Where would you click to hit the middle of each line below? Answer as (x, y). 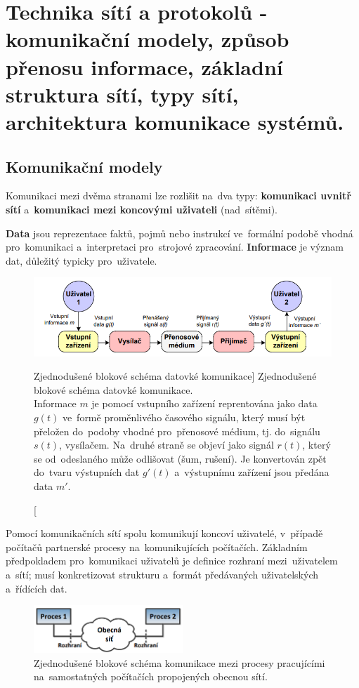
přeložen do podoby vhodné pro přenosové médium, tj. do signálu (177, 431)
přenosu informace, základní (144, 66)
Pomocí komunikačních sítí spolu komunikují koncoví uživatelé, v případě (164, 533)
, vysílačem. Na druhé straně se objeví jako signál (167, 445)
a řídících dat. (37, 588)
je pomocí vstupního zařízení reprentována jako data (204, 403)
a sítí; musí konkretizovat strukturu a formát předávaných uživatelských (162, 575)
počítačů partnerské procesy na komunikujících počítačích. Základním (157, 547)
